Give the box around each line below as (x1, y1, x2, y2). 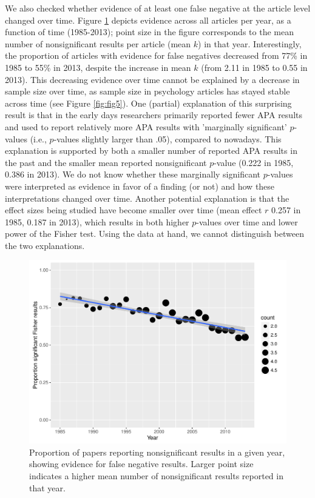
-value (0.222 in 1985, (214, 156, 294, 168)
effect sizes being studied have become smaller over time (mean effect (5, 204, 262, 216)
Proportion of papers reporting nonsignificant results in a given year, (29, 445, 285, 458)
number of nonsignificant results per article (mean (5, 37, 191, 50)
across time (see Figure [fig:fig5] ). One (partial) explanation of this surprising (5, 96, 292, 109)
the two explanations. (5, 239, 85, 251)
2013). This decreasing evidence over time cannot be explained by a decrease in (5, 73, 300, 85)
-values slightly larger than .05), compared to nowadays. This (53, 132, 282, 145)
